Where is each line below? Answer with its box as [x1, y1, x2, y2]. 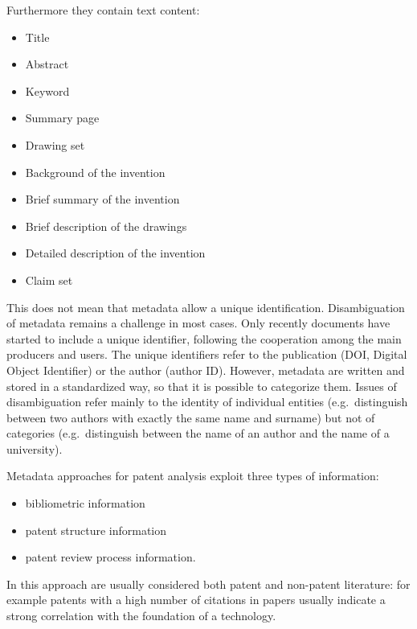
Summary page [25, 109, 100, 126]
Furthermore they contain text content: [6, 2, 200, 18]
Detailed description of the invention [25, 245, 206, 261]
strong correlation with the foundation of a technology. [6, 607, 276, 624]
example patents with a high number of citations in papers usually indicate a [6, 591, 386, 608]
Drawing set [25, 136, 85, 153]
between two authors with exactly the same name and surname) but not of [6, 409, 375, 425]
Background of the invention [25, 163, 166, 180]
